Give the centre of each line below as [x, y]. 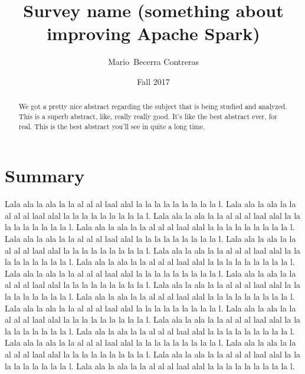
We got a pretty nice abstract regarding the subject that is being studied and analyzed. [153, 106]
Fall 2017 [153, 81]
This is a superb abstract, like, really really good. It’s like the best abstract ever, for [148, 116]
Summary [45, 175]
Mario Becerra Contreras [153, 62]
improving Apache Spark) [153, 33]
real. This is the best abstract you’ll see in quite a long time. [112, 126]
